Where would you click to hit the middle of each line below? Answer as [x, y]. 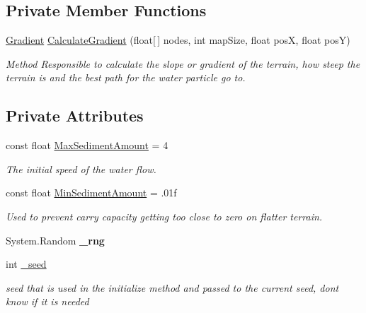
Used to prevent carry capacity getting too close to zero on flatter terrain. [164, 216]
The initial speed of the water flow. [81, 169]
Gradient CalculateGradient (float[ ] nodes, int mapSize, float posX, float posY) [178, 40]
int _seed [26, 264]
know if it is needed [47, 301]
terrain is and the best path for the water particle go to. [126, 77]
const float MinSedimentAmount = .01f [91, 193]
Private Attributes [75, 116]
